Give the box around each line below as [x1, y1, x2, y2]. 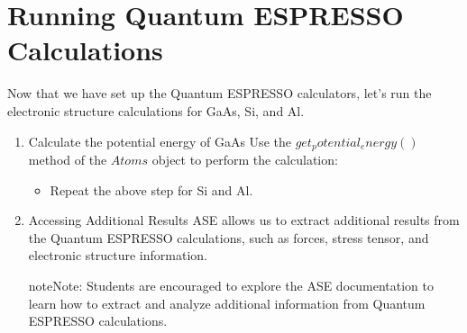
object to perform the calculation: [151, 149, 338, 168]
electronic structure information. [28, 246, 207, 265]
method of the [28, 149, 107, 168]
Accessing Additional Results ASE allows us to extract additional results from [28, 211, 460, 229]
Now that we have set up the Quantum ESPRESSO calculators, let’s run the [7, 84, 432, 103]
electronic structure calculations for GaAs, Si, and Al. [7, 101, 305, 120]
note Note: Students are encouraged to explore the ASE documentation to [28, 275, 434, 294]
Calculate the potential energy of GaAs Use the [28, 131, 291, 150]
